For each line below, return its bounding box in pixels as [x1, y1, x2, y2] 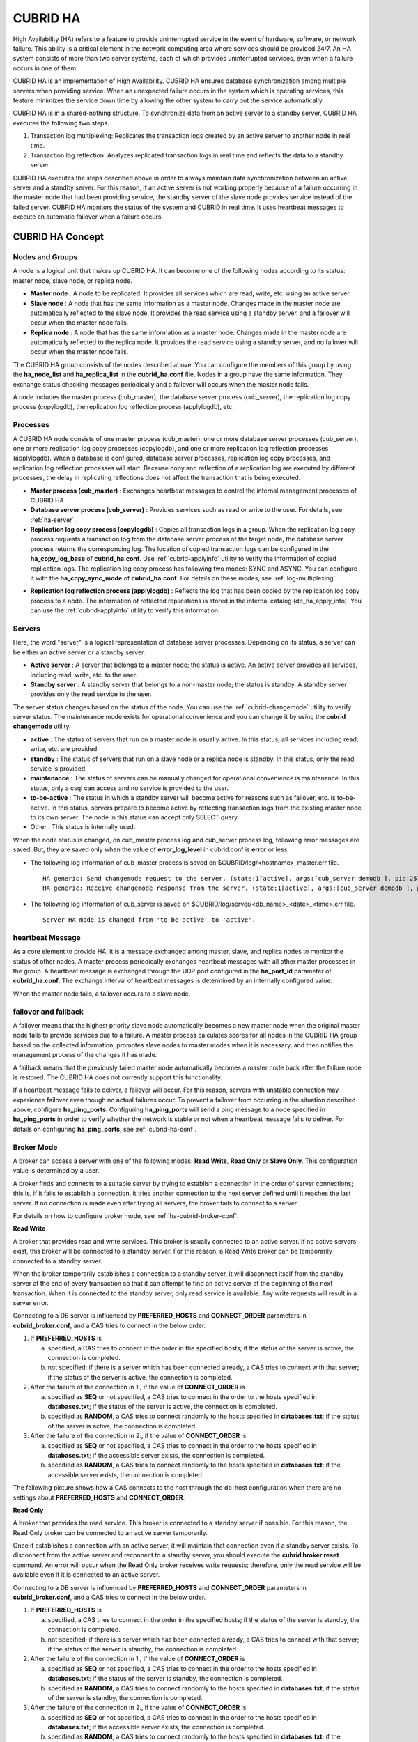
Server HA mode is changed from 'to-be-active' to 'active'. [42, 916, 256, 924]
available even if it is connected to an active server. [13, 1571, 160, 1579]
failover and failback [13, 1007, 84, 1017]
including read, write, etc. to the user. [30, 670, 138, 679]
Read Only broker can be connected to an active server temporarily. [13, 1528, 208, 1536]
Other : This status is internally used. [30, 823, 136, 831]
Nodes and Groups [13, 252, 78, 261]
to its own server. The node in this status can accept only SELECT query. [30, 812, 240, 822]
